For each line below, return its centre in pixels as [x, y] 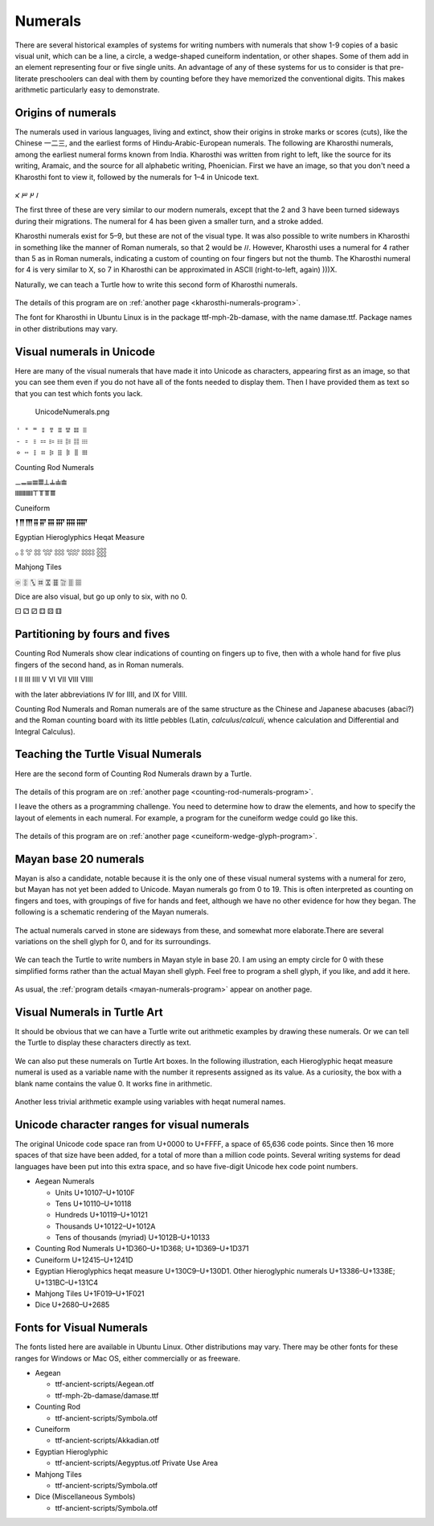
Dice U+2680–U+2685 [72, 1305]
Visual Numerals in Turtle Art [89, 1012]
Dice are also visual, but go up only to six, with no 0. [101, 597]
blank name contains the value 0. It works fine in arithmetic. [114, 1083]
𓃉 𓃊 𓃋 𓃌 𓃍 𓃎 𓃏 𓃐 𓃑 [61, 552]
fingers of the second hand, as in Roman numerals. [99, 665]
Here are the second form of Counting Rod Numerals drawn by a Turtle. [133, 773]
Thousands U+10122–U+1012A [105, 1226]
